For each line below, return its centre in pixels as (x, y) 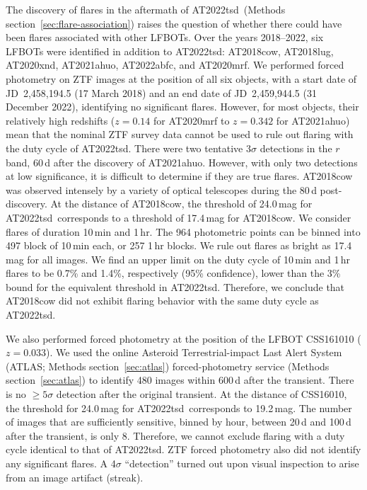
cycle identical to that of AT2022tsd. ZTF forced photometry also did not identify (183, 449)
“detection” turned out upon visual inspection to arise (242, 463)
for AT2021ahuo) (313, 120)
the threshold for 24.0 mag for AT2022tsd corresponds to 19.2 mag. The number (179, 408)
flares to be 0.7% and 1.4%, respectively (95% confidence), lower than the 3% (173, 273)
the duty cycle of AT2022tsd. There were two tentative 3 (128, 148)
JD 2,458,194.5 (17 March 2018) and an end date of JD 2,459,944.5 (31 (161, 92)
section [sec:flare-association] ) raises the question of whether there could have (174, 23)
